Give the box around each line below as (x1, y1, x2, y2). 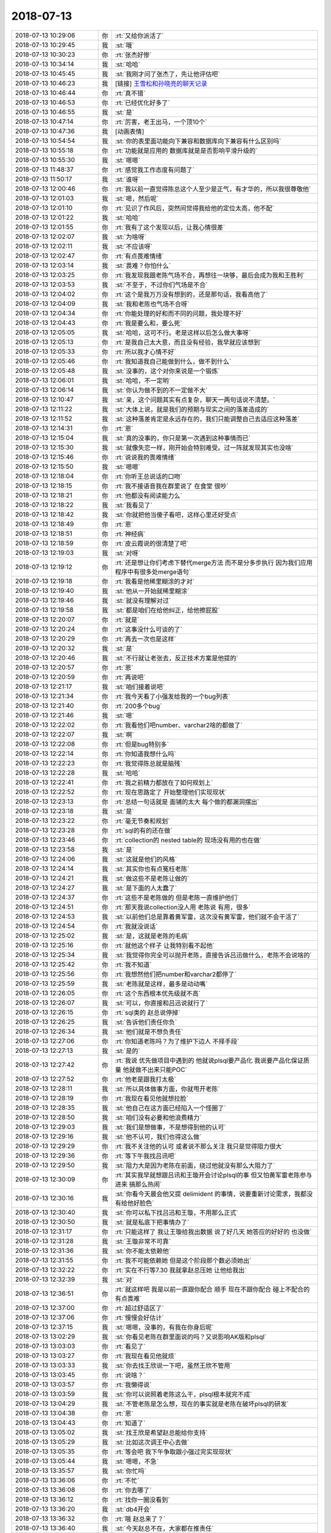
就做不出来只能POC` (129, 1065, 188, 1074)
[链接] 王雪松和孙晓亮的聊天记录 (115, 79, 208, 88)
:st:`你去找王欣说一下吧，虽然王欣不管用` (115, 1361, 232, 1370)
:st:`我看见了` (115, 500, 153, 509)
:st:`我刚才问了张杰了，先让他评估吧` (115, 69, 220, 78)
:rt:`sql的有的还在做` (115, 826, 173, 835)
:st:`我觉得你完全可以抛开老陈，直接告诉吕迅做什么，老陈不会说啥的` (115, 950, 312, 959)
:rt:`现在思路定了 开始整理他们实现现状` (115, 788, 227, 797)
